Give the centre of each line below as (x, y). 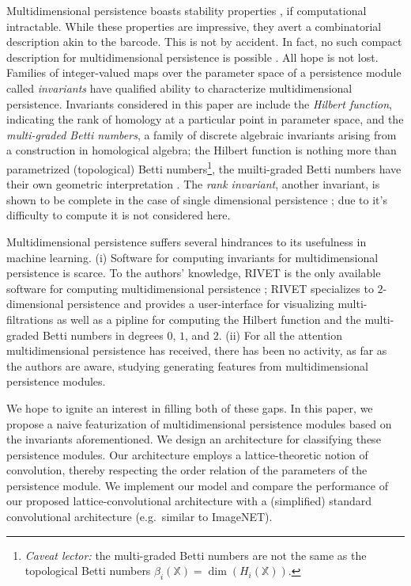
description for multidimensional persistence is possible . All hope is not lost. (192, 57)
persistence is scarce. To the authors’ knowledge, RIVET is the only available (194, 273)
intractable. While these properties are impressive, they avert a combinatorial (194, 26)
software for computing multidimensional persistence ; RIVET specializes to (190, 288)
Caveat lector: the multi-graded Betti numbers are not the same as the (196, 555)
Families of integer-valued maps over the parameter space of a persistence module (204, 72)
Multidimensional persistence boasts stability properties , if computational (187, 10)
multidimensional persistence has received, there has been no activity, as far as (197, 350)
